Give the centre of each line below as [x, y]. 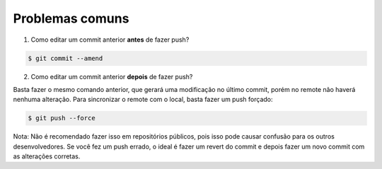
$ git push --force [62, 118]
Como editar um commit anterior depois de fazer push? [112, 76]
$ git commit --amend [65, 58]
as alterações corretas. [47, 156]
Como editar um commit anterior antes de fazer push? [110, 40]
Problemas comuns [71, 18]
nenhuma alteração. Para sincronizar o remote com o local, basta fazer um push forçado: [143, 100]
